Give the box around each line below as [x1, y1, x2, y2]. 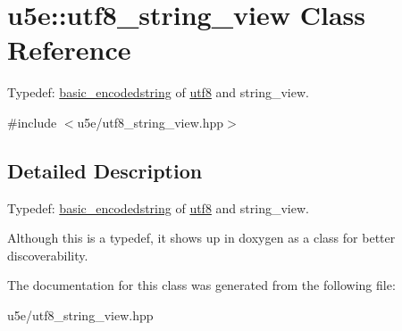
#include [7, 112, 57, 131]
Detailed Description [7, 156, 203, 184]
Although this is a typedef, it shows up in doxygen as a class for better [7, 228, 396, 247]
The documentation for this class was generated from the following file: [7, 276, 396, 294]
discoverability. [7, 245, 88, 264]
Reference [7, 31, 131, 68]
